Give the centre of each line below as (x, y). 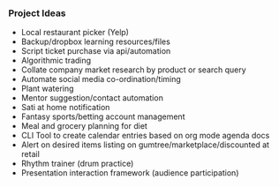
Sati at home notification (65, 108)
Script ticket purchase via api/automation (96, 51)
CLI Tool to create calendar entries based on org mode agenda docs (145, 136)
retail (30, 154)
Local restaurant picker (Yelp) (75, 33)
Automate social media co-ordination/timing (101, 79)
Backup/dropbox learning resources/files (96, 41)
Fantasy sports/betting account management (103, 116)
